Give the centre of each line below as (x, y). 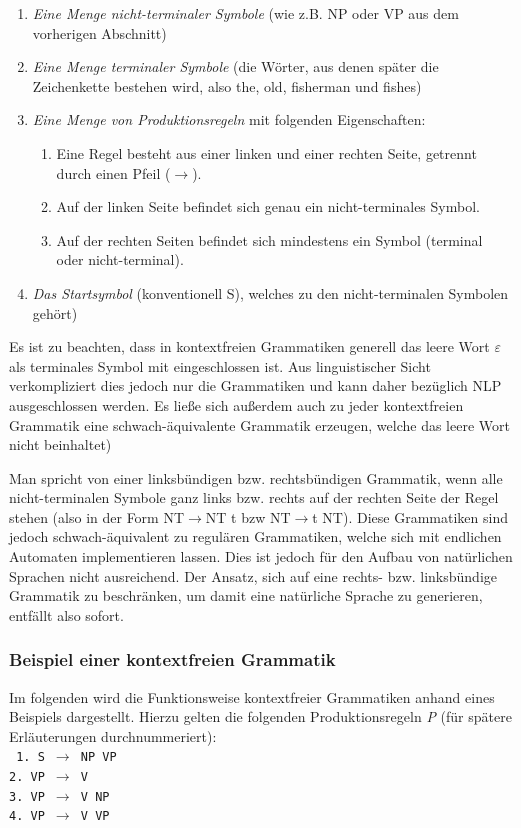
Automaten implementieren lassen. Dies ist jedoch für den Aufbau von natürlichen (261, 556)
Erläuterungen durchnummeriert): (113, 735)
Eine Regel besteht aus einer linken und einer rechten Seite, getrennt (266, 152)
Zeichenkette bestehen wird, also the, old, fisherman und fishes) (227, 85)
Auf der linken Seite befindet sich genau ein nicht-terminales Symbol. (268, 206)
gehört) (55, 312)
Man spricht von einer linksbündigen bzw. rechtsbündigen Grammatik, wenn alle (256, 477)
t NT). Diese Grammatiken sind (410, 516)
